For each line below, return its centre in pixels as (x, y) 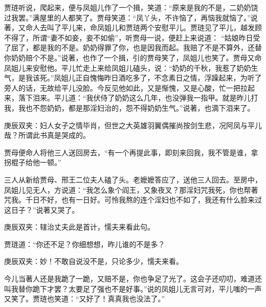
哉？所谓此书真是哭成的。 (47, 135)
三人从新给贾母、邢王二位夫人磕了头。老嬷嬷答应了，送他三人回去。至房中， (133, 179)
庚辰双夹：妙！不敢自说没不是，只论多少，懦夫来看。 (94, 261)
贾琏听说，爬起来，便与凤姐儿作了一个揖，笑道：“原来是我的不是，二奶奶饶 (131, 7)
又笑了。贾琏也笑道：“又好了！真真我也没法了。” (85, 299)
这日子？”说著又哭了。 (42, 209)
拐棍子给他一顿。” (33, 162)
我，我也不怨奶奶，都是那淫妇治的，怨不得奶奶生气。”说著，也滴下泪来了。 (129, 107)
